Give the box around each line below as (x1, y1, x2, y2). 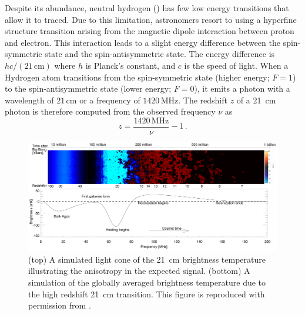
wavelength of (5, 93, 54, 106)
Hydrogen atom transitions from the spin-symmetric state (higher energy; (5, 71, 270, 83)
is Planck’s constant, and (85, 59, 176, 71)
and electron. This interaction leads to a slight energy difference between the (5, 36, 280, 48)
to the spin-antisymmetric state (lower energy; (5, 82, 172, 95)
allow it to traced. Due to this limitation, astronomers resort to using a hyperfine (5, 13, 297, 25)
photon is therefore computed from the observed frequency (5, 105, 216, 118)
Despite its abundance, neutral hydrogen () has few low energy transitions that (5, 2, 289, 14)
